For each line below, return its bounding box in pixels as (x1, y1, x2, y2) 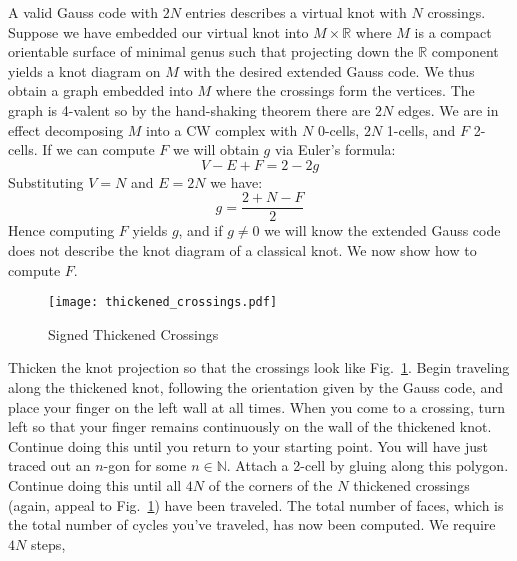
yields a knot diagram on (8, 60, 161, 81)
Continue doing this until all (8, 475, 182, 495)
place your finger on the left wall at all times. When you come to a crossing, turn (8, 396, 505, 417)
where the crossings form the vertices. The (215, 80, 475, 101)
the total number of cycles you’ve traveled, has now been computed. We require (8, 514, 496, 535)
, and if (178, 220, 223, 241)
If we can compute (42, 139, 155, 160)
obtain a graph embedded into (8, 80, 193, 101)
